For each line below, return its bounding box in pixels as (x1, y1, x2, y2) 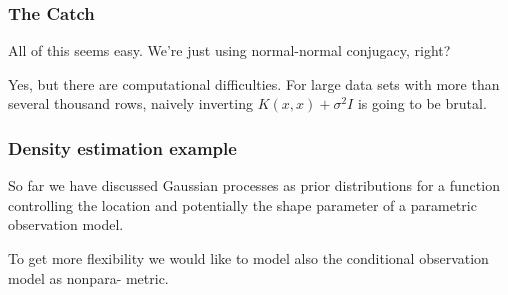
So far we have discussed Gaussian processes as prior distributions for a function (8, 175, 500, 196)
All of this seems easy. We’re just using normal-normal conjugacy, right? (8, 40, 451, 61)
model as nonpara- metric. (8, 267, 169, 288)
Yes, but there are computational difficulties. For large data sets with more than (8, 73, 500, 94)
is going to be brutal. (357, 93, 487, 114)
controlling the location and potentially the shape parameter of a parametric (8, 194, 477, 215)
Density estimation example (8, 135, 237, 160)
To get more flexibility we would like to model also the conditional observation (8, 248, 489, 268)
